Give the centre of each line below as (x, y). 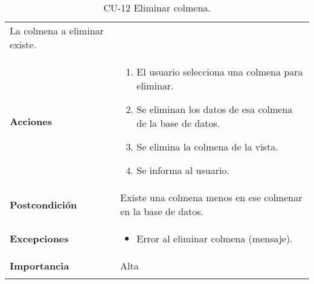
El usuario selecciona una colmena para (220, 72)
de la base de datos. (178, 123)
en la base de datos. (162, 211)
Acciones (31, 121)
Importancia (40, 266)
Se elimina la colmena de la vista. (207, 147)
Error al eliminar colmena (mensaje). (215, 238)
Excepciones (39, 238)
